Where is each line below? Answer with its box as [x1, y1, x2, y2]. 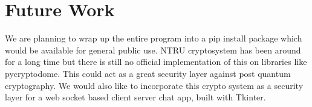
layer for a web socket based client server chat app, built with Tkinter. [5, 91, 266, 103]
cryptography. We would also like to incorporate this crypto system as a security [5, 79, 304, 91]
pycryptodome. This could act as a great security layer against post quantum [5, 67, 291, 79]
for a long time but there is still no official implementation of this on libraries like [5, 55, 307, 68]
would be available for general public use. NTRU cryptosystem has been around [5, 43, 301, 56]
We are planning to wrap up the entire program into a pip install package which [5, 32, 302, 44]
